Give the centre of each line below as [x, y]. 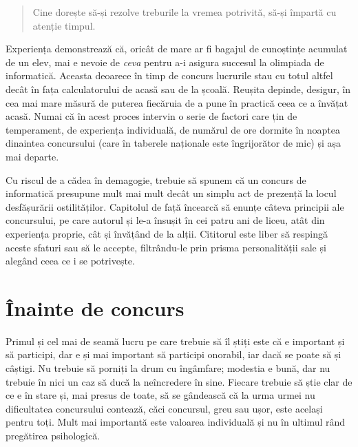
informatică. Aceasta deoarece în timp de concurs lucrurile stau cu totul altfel [169, 75]
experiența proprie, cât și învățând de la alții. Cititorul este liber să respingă [167, 233]
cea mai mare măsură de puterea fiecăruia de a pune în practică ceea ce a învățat [177, 102]
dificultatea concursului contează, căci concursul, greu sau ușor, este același [164, 408]
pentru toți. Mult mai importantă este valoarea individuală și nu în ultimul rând [176, 422]
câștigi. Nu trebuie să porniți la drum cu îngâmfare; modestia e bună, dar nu [168, 368]
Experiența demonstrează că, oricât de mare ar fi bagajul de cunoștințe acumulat [177, 49]
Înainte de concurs [95, 308]
